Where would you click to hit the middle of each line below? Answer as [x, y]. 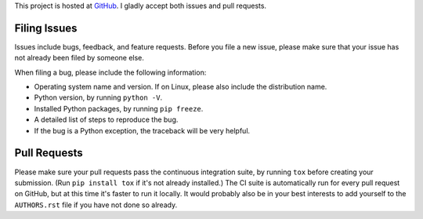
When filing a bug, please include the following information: [110, 72]
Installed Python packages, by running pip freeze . [119, 108]
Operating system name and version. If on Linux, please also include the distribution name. [181, 87]
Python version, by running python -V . [98, 97]
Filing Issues [46, 28]
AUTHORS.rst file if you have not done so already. [96, 205]
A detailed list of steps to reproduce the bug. [106, 120]
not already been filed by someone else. [80, 58]
